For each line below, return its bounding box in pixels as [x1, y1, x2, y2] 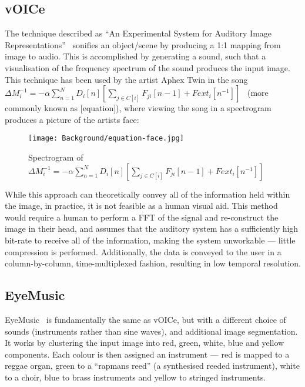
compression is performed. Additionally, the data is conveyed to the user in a [5, 245, 281, 258]
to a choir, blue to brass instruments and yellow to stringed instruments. [5, 371, 266, 383]
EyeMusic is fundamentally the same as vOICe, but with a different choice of [5, 313, 286, 325]
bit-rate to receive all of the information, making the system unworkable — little [5, 233, 296, 246]
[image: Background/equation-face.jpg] [28, 134, 184, 143]
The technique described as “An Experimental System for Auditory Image [5, 27, 272, 39]
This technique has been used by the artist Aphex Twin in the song [5, 73, 248, 85]
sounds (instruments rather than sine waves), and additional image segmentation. [5, 325, 298, 337]
